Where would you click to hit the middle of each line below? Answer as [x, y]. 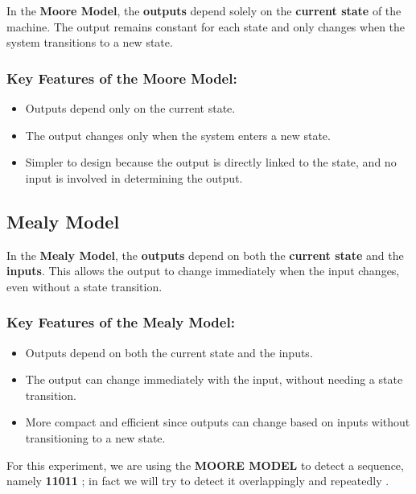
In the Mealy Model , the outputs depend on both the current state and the [205, 255]
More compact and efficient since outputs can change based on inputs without [218, 422]
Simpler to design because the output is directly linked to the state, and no [211, 162]
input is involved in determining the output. [134, 177]
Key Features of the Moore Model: [122, 78]
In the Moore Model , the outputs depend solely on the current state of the [204, 10]
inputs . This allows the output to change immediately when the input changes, [203, 271]
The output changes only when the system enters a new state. [178, 135]
